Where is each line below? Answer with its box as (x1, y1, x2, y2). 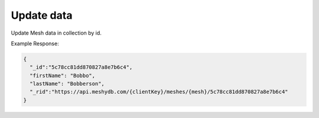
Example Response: (11, 40, 59, 47)
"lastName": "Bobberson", (30, 80, 105, 87)
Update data (11, 9, 73, 22)
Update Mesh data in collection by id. (11, 29, 102, 36)
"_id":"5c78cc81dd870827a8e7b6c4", (30, 64, 133, 70)
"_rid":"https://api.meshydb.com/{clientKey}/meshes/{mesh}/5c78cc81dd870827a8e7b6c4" (30, 89, 289, 95)
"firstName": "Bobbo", (30, 72, 96, 79)
